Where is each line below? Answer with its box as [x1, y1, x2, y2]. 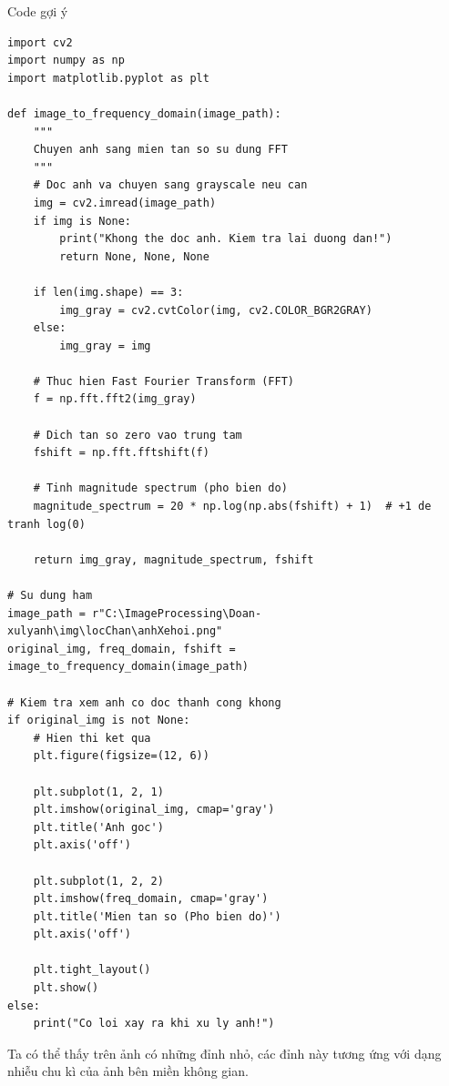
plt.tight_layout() [33, 963, 151, 977]
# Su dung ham [7, 589, 93, 602]
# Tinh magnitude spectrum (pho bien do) [33, 482, 288, 495]
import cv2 [7, 36, 73, 49]
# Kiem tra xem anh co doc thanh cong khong [7, 695, 281, 709]
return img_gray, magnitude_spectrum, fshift [33, 553, 314, 566]
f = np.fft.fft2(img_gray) [33, 392, 197, 406]
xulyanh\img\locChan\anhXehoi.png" [7, 624, 223, 638]
